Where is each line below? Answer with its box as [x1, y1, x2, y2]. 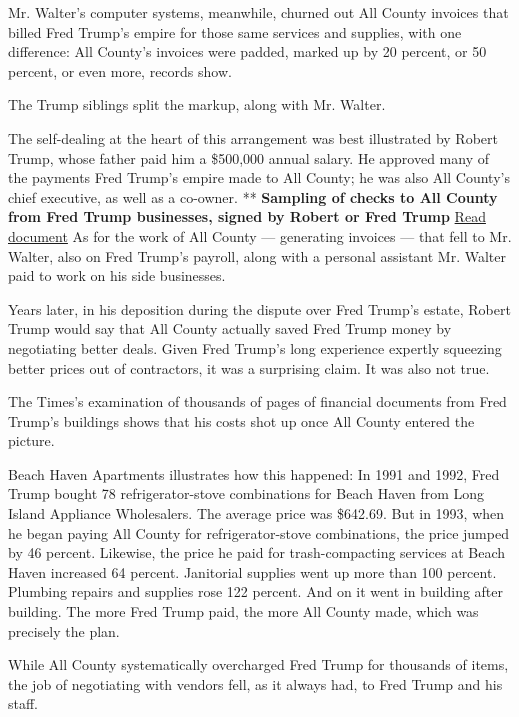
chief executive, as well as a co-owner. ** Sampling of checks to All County [8, 186, 498, 207]
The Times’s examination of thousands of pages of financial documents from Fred [8, 391, 507, 412]
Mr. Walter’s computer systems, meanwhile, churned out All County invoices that [8, 2, 509, 22]
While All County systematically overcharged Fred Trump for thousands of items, [8, 654, 509, 675]
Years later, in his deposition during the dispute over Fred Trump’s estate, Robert [8, 298, 511, 319]
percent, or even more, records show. [8, 60, 232, 81]
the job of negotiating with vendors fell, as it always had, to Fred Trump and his [8, 673, 503, 694]
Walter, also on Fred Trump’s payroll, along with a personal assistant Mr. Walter [8, 245, 506, 266]
